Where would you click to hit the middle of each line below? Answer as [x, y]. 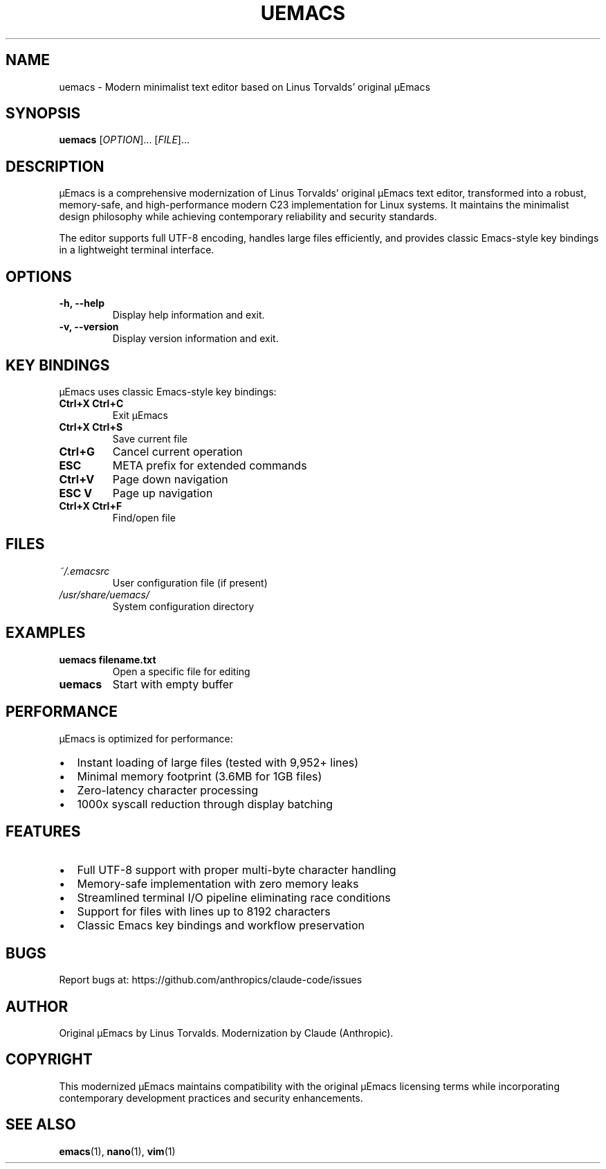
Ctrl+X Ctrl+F [91, 506]
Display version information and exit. [195, 339]
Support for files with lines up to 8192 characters [204, 912]
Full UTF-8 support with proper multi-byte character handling [237, 870]
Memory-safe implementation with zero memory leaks [218, 884]
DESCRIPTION [55, 166]
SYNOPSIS [43, 114]
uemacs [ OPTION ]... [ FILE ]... [125, 140]
